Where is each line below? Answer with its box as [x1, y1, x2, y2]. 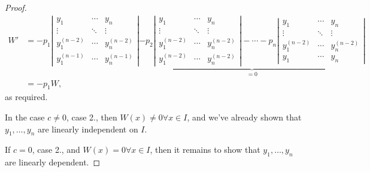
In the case [5, 111, 45, 123]
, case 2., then [66, 111, 117, 123]
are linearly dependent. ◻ [5, 156, 101, 168]
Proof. [5, 1, 27, 13]
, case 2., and [32, 143, 80, 156]
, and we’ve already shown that [187, 111, 302, 123]
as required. [5, 90, 48, 103]
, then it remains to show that [150, 143, 260, 156]
